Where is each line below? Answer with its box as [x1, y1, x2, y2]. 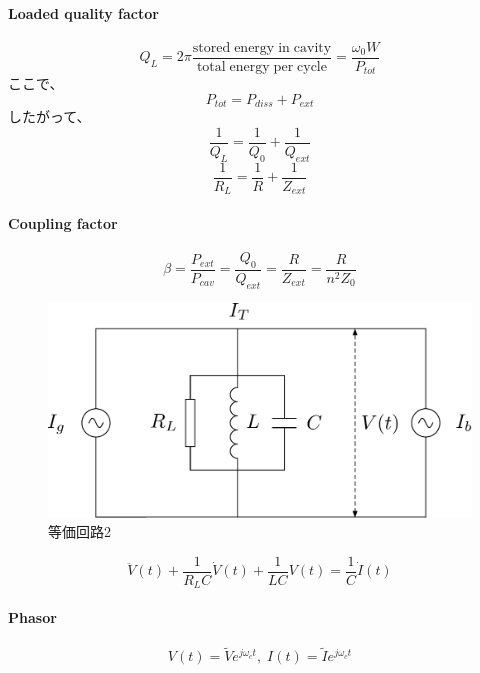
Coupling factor [8, 212, 118, 233]
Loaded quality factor [8, 2, 159, 23]
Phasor [8, 606, 57, 627]
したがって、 [8, 106, 91, 127]
